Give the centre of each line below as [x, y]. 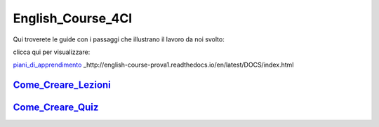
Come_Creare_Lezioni [62, 85]
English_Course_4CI [73, 18]
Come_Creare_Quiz [56, 108]
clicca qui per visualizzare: [52, 52]
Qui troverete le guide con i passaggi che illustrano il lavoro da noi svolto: [119, 39]
